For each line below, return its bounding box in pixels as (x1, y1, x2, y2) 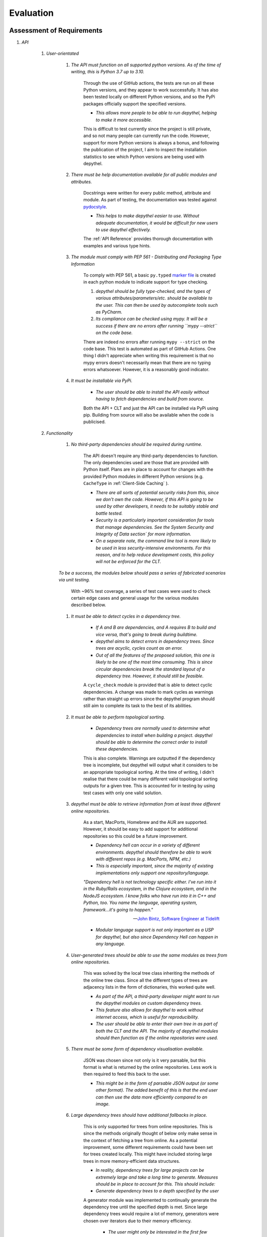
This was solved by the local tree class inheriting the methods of (83, 970, 215, 976)
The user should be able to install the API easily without (95, 389, 210, 395)
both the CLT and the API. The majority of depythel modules (95, 1028, 219, 1034)
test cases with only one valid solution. (83, 790, 163, 796)
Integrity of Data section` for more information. (95, 531, 191, 537)
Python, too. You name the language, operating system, (83, 900, 198, 905)
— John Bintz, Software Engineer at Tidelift (133, 916, 220, 922)
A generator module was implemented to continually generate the (83, 1197, 217, 1203)
